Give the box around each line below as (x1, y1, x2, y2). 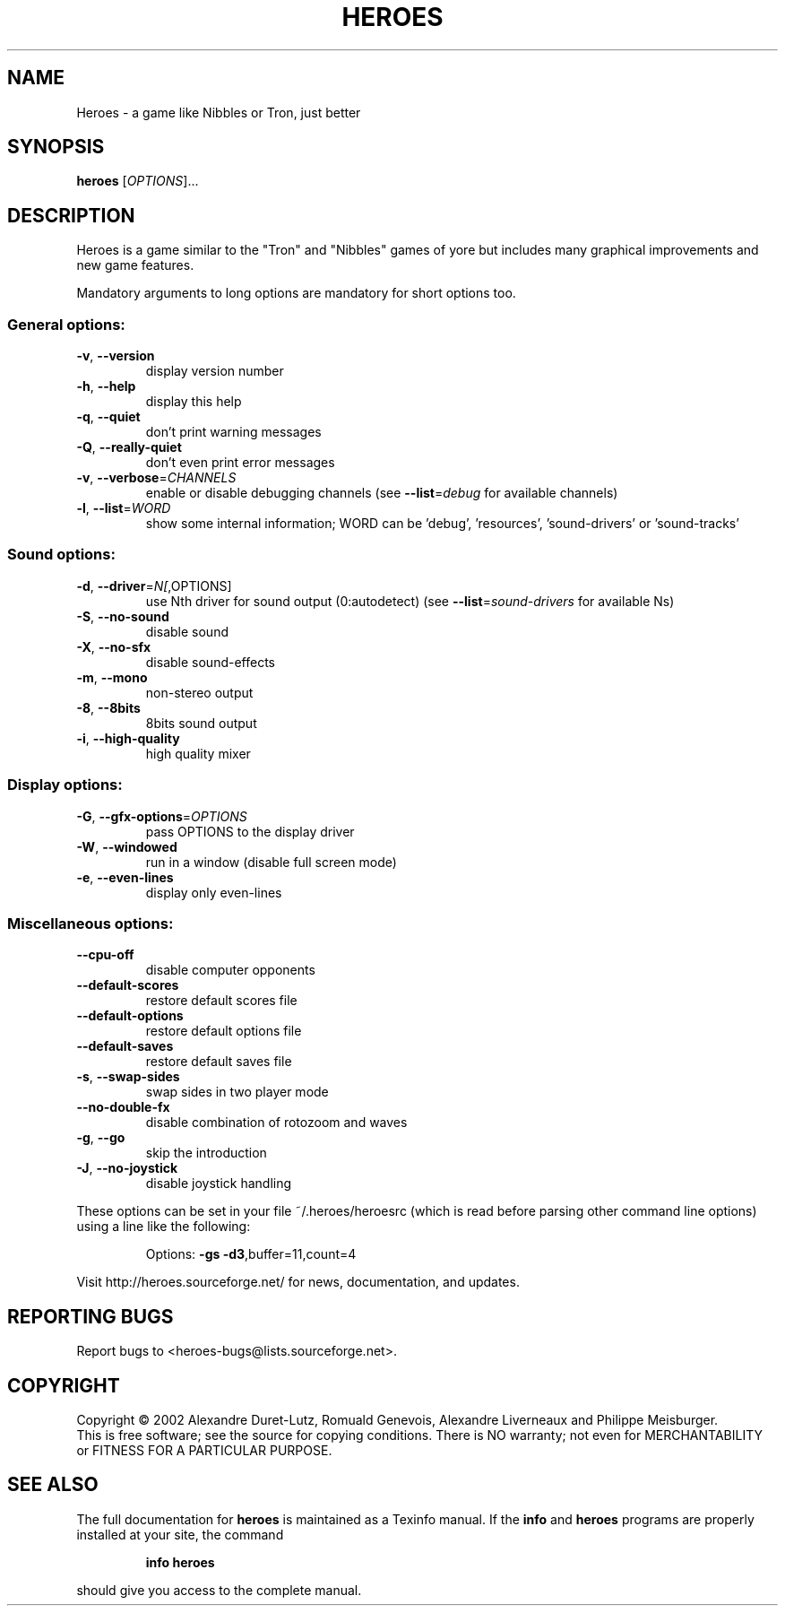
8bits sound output (145, 715, 257, 731)
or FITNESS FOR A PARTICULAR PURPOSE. (76, 1442, 332, 1458)
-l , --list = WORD (76, 500, 171, 516)
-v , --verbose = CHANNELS (76, 470, 237, 486)
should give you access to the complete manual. (76, 1582, 362, 1598)
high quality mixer (145, 745, 251, 761)
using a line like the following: (76, 1218, 251, 1235)
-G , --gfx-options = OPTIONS (76, 808, 247, 824)
